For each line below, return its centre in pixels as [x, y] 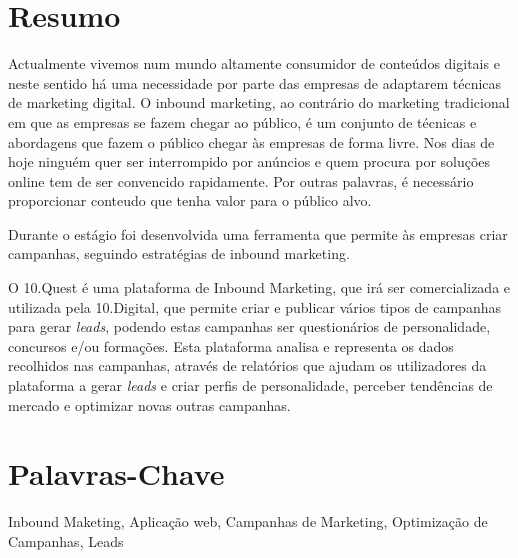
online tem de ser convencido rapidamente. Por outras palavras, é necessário [241, 180]
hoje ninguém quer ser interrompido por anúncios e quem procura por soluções [249, 161]
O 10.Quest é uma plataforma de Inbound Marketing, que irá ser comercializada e [259, 287]
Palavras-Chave [116, 473]
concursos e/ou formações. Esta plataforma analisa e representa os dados [231, 345]
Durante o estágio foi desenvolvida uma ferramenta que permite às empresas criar [258, 233]
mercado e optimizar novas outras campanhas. [149, 404]
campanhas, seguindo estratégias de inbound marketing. [179, 253]
